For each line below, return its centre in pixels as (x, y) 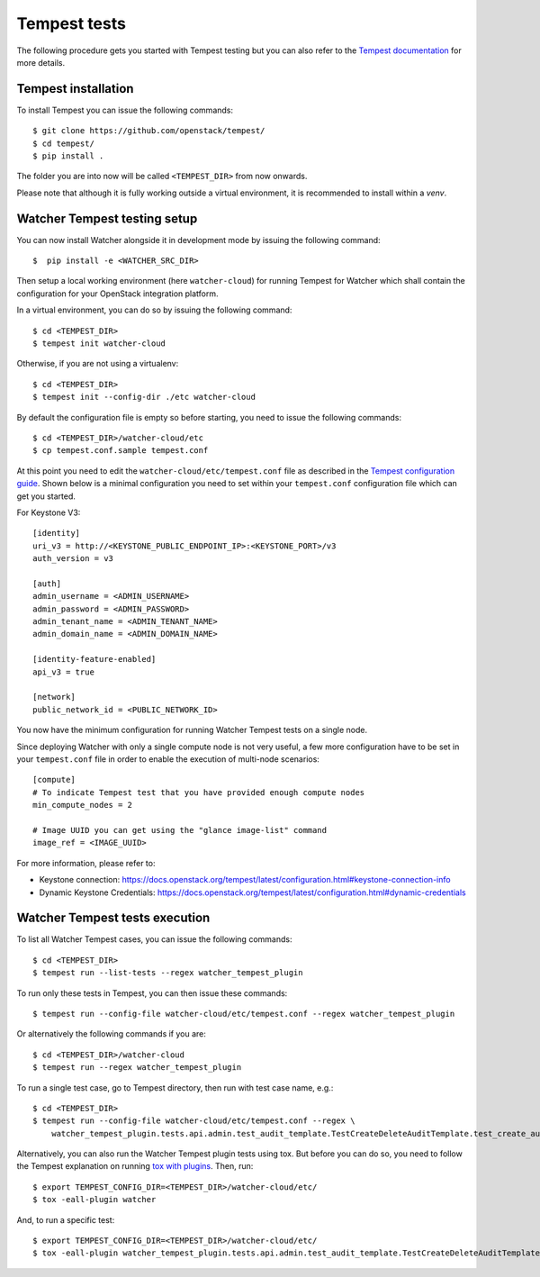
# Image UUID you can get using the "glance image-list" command (180, 830)
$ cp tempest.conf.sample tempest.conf (121, 451)
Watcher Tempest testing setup (107, 218)
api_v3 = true (63, 672)
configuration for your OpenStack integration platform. (118, 294)
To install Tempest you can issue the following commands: (125, 110)
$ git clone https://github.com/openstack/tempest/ (149, 131)
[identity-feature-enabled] (94, 659)
